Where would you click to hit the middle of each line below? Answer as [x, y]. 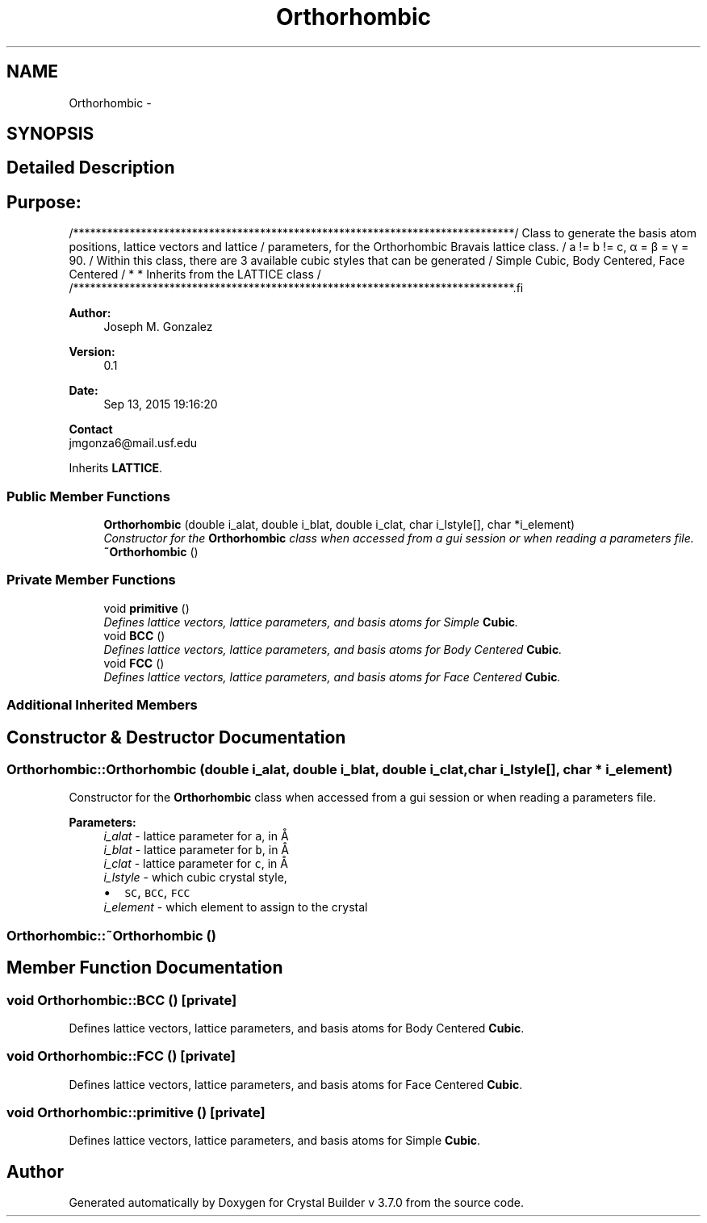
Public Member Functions [88, 496]
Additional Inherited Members [102, 705]
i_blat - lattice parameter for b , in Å [197, 850]
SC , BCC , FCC [157, 892]
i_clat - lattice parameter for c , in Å [196, 864]
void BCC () [134, 635]
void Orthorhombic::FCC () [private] [121, 1056]
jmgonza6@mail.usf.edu [133, 443]
